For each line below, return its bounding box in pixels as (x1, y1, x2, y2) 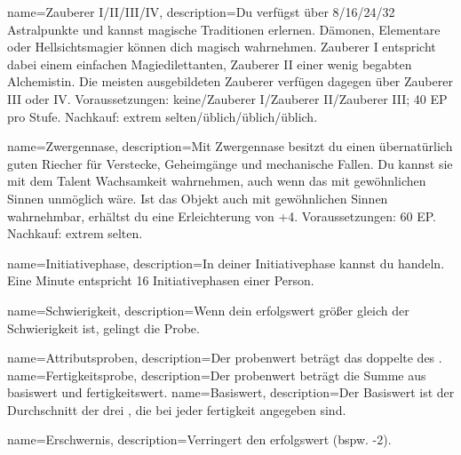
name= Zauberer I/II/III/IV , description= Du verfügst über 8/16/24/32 (7, 3, 395, 20)
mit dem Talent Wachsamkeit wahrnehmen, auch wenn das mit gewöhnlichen (7, 172, 426, 190)
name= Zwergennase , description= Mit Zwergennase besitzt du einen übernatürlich (7, 137, 453, 156)
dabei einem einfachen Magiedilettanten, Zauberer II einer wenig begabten (7, 54, 412, 73)
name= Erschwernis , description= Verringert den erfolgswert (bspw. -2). (7, 430, 392, 449)
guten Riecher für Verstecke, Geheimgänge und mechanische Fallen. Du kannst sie (7, 154, 453, 172)
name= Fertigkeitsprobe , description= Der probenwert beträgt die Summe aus (7, 365, 426, 384)
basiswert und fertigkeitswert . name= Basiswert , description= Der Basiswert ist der (7, 383, 455, 402)
